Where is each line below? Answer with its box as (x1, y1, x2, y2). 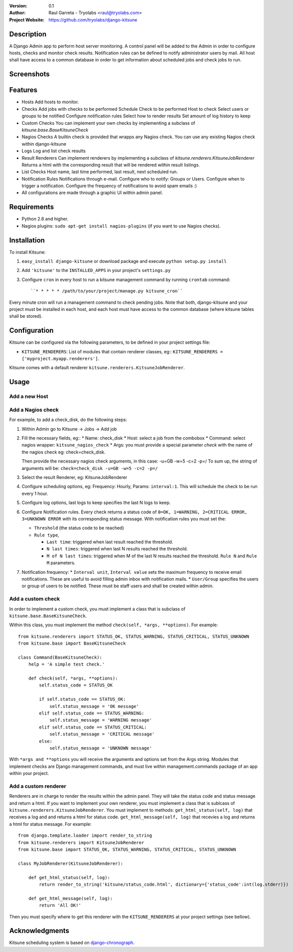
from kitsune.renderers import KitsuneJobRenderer (18, 840, 145, 845)
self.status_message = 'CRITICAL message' (49, 731, 155, 737)
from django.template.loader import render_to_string (18, 833, 152, 838)
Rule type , (34, 532, 59, 538)
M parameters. (46, 560, 76, 566)
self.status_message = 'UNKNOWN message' (49, 745, 152, 751)
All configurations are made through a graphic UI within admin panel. (21, 190, 163, 196)
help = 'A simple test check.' (28, 662, 105, 667)
